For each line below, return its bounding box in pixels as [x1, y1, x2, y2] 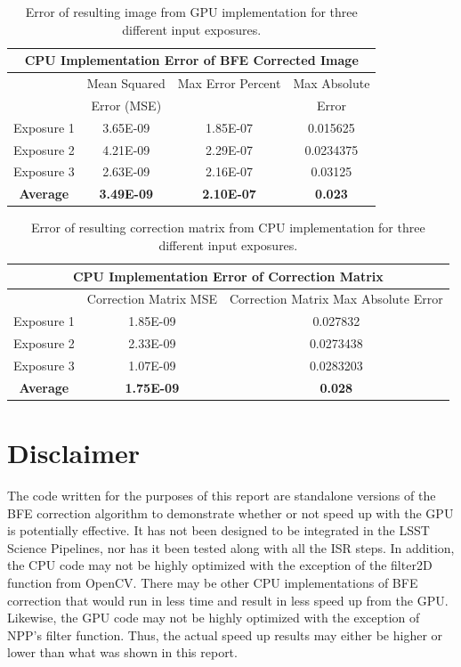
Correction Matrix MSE [86, 289, 217, 308]
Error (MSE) [91, 95, 162, 114]
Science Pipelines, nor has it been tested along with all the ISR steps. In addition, [7, 538, 455, 557]
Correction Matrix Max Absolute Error [229, 289, 443, 308]
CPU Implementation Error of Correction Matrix [72, 266, 384, 285]
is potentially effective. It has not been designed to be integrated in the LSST [7, 521, 430, 540]
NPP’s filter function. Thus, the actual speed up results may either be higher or [7, 625, 443, 644]
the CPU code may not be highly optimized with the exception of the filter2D [7, 556, 433, 574]
